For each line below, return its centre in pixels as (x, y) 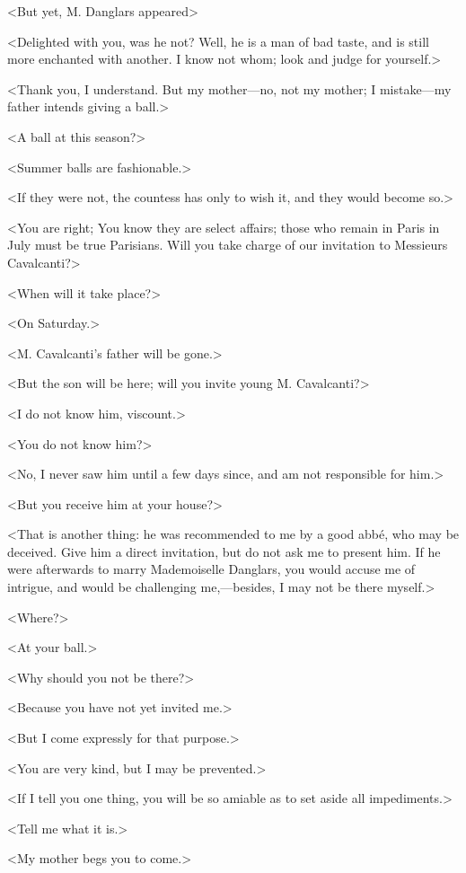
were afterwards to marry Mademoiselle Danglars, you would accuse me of (211, 569)
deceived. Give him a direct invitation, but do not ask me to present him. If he (224, 551)
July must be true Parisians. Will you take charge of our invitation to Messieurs (228, 245)
